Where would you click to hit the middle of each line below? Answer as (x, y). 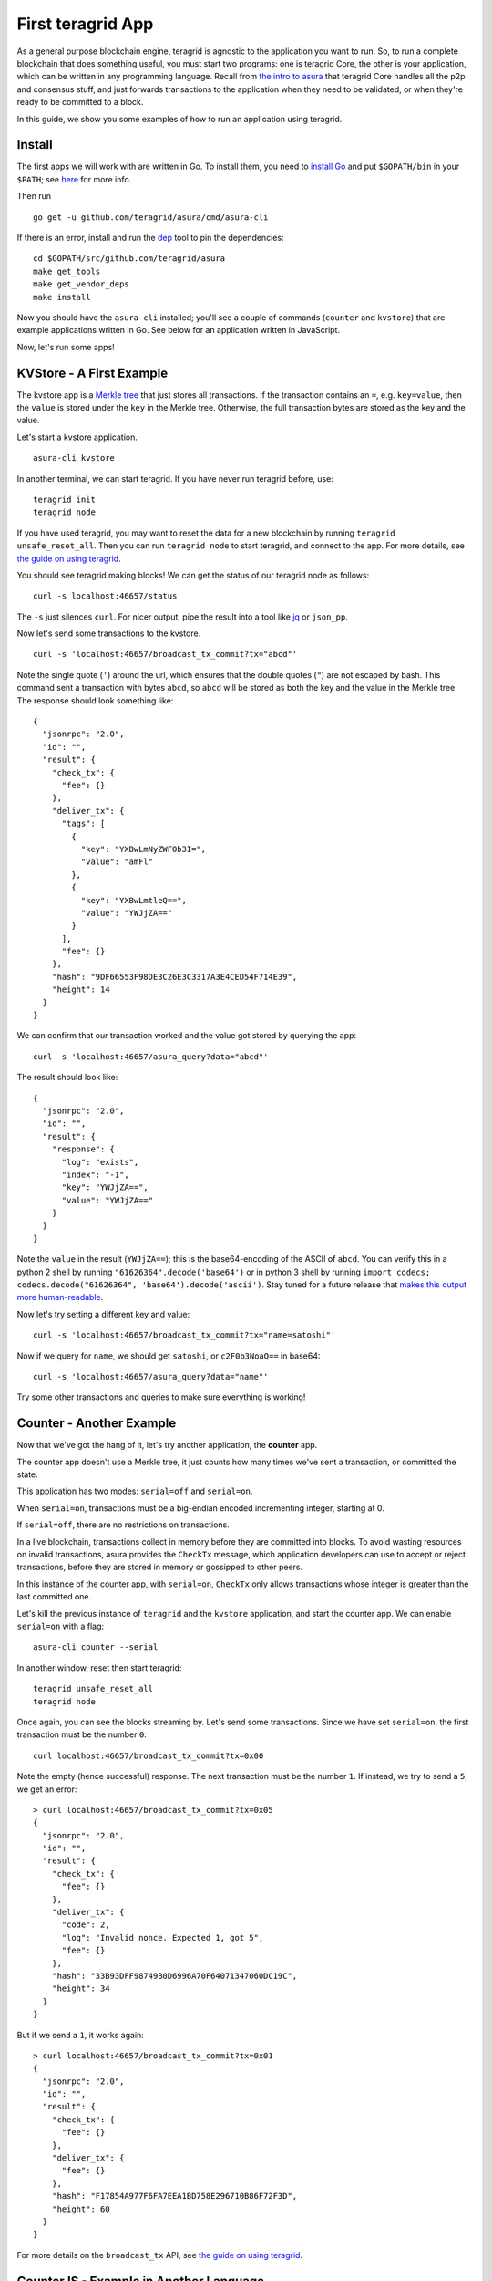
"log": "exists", (100, 1162)
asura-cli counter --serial (96, 1647)
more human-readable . (60, 1297)
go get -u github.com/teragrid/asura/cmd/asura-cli (151, 217)
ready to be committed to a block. (80, 102)
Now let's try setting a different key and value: (103, 1314)
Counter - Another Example (97, 1423)
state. (27, 1474)
